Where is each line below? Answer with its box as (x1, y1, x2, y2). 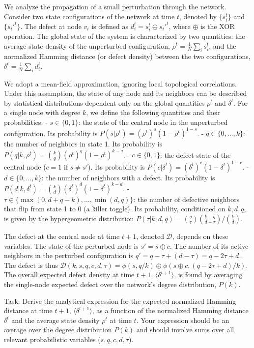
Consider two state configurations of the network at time (4, 11, 175, 21)
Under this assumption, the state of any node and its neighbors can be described (4, 88, 247, 98)
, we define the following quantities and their (86, 107, 221, 117)
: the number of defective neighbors (133, 194, 240, 204)
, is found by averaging (174, 269, 243, 280)
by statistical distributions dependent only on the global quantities (4, 97, 205, 108)
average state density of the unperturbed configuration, (4, 40, 170, 51)
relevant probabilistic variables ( (4, 334, 101, 344)
